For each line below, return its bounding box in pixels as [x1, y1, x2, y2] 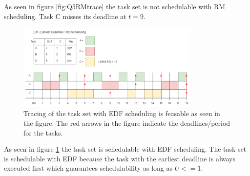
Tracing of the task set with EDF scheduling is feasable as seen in [23, 108, 220, 118]
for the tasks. [23, 127, 63, 137]
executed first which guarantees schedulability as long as [4, 163, 173, 173]
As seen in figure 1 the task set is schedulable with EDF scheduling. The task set [4, 144, 247, 154]
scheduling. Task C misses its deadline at [4, 11, 126, 21]
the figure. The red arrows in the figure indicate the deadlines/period [23, 117, 230, 128]
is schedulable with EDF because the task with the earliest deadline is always [4, 153, 236, 163]
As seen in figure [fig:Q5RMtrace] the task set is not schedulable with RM [4, 1, 226, 11]
